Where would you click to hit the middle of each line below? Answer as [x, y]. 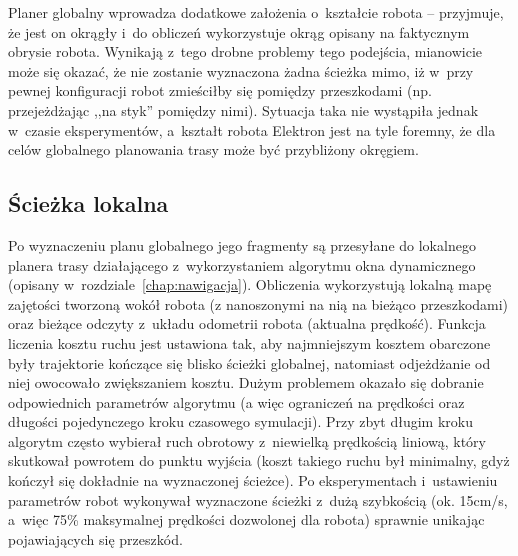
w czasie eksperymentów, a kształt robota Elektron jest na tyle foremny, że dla [252, 129]
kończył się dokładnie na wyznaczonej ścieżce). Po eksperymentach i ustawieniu [253, 480]
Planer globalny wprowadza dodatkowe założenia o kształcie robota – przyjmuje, [256, 12]
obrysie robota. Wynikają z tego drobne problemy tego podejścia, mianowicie [245, 51]
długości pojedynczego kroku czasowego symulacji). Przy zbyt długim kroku [240, 421]
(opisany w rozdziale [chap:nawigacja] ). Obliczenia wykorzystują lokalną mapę [250, 284]
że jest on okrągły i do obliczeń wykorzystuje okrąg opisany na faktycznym [239, 31]
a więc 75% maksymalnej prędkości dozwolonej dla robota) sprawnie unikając [246, 519]
